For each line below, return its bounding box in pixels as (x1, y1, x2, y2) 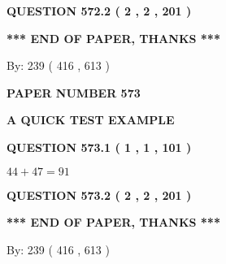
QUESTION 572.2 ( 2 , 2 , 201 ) (7, 2, 192, 19)
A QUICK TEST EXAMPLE (7, 111, 175, 128)
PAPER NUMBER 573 (7, 84, 141, 101)
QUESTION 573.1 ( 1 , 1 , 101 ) (7, 138, 192, 155)
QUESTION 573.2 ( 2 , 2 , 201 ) (7, 186, 192, 203)
